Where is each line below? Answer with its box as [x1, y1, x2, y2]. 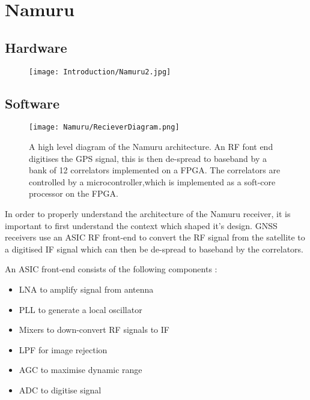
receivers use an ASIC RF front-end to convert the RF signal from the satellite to [5, 231, 305, 243]
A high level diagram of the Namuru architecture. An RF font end [29, 140, 273, 153]
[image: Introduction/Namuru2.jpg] [29, 67, 171, 76]
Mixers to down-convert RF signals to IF [19, 323, 169, 336]
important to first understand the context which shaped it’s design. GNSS [5, 219, 278, 231]
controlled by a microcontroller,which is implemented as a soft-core [29, 175, 276, 188]
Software [5, 94, 60, 112]
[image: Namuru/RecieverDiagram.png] [29, 123, 180, 132]
